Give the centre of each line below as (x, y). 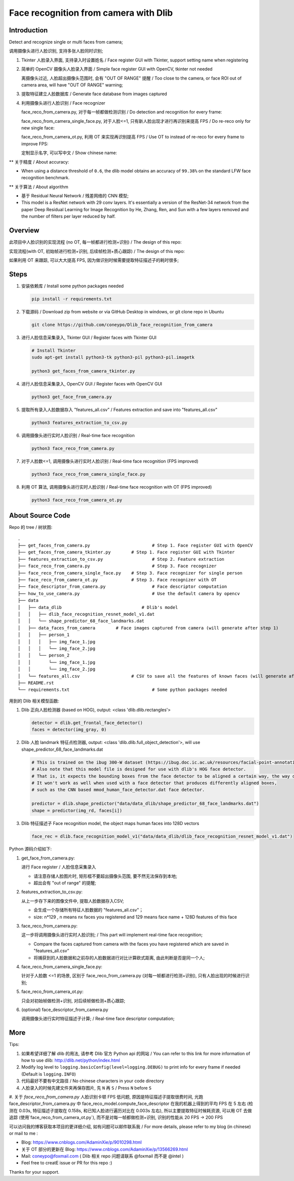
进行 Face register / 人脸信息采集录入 (59, 867)
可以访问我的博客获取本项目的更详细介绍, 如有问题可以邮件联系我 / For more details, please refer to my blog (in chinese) (130, 1126)
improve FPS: (35, 144)
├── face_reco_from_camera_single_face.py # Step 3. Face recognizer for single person (130, 573)
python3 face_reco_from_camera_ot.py (77, 500)
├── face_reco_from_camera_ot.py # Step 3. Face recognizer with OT (117, 580)
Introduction (28, 30)
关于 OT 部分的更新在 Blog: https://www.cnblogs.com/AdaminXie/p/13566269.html (105, 1149)
